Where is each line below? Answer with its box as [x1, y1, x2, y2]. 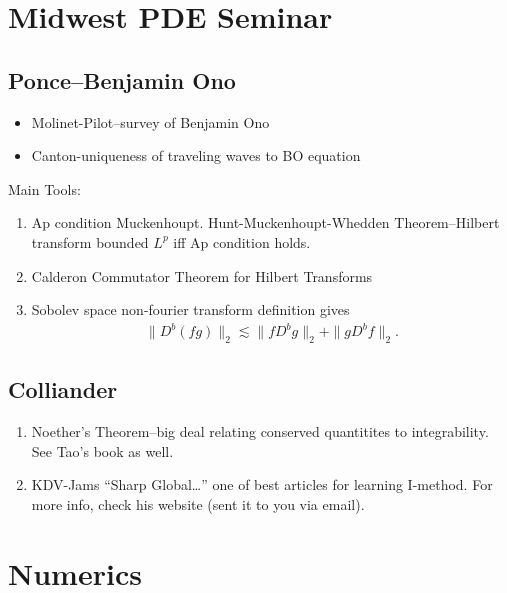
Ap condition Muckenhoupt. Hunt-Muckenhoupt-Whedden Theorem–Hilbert [31, 212, 500, 233]
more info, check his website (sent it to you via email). [31, 494, 365, 515]
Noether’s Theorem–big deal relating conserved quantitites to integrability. [31, 421, 489, 442]
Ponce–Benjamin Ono [8, 64, 236, 95]
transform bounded [31, 231, 149, 252]
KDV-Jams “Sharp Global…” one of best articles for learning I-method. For [31, 474, 493, 495]
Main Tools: [8, 178, 81, 199]
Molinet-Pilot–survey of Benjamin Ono [31, 111, 270, 132]
